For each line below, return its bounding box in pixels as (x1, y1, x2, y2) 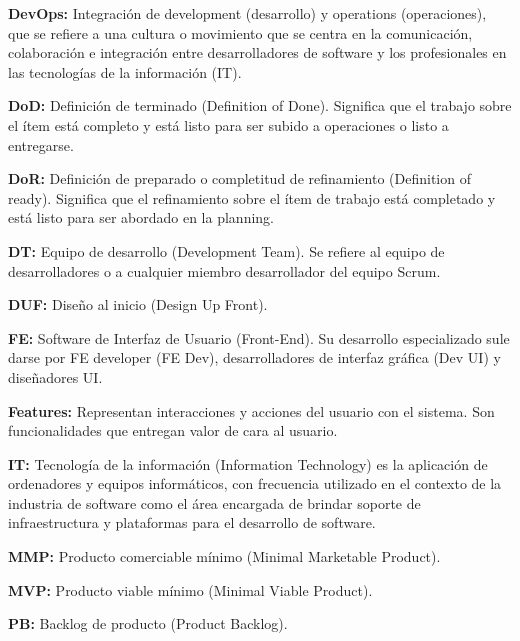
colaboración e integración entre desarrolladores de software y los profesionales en (8, 42, 507, 63)
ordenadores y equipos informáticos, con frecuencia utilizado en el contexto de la (8, 473, 502, 494)
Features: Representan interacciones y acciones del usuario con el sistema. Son (8, 400, 495, 421)
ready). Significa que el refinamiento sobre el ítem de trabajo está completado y (8, 187, 496, 208)
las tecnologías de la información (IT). (8, 61, 242, 82)
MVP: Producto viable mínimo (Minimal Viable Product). (8, 579, 373, 600)
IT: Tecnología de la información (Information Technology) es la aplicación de (8, 453, 488, 474)
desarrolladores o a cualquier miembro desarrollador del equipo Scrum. (8, 260, 441, 281)
